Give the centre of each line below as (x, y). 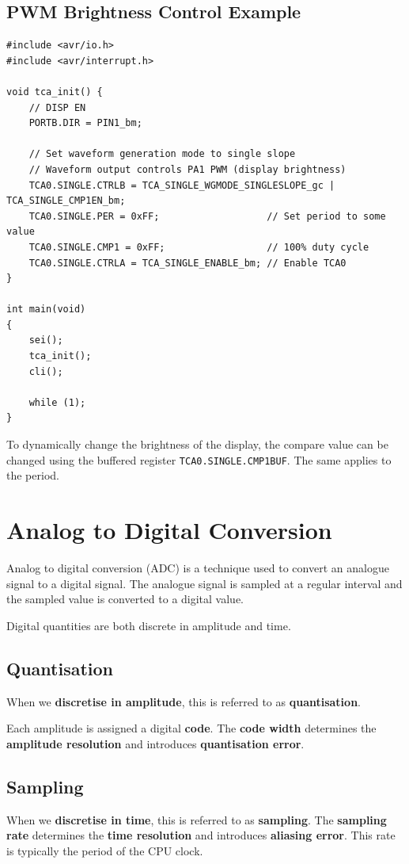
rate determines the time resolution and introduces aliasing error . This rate (201, 835)
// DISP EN (57, 107)
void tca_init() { (55, 92)
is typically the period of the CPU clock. (105, 850)
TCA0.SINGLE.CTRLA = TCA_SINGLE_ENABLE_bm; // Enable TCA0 (187, 263)
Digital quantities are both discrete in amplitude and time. (149, 625)
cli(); (46, 371)
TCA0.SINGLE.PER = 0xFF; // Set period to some (207, 216)
